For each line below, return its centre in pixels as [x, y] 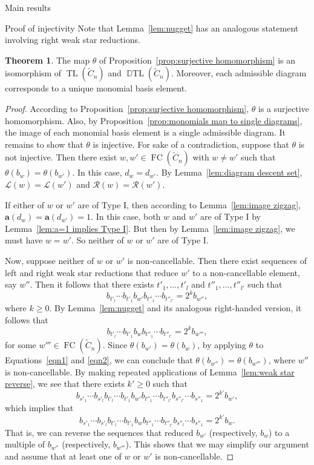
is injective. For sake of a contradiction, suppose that [191, 144]
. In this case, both [126, 216]
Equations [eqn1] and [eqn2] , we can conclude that [99, 360]
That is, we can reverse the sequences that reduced [99, 432]
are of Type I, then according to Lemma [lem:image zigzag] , [189, 204]
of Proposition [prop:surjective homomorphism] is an [197, 60]
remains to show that [44, 144]
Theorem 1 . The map [47, 60]
